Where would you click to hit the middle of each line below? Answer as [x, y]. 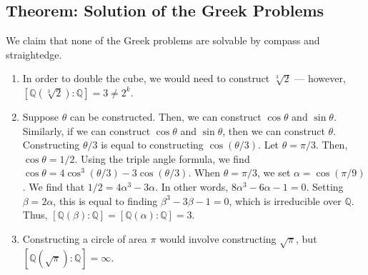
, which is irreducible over [285, 200]
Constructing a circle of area [85, 238]
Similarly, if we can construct [86, 130]
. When [204, 172]
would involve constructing [218, 238]
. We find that [54, 186]
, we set [274, 172]
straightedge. [34, 54]
